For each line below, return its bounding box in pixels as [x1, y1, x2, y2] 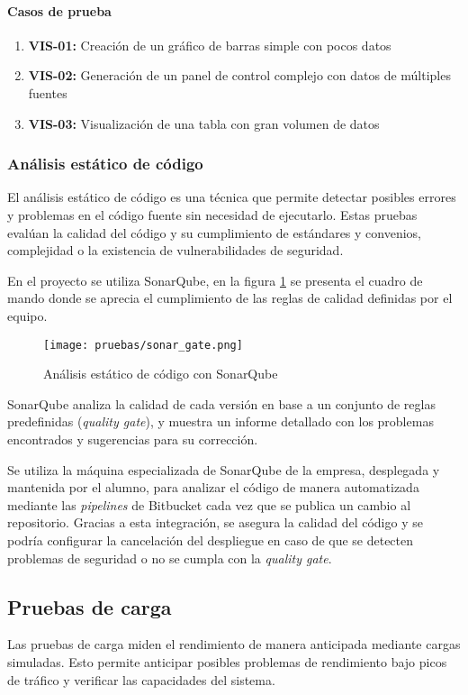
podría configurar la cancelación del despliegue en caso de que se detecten [7, 530, 414, 549]
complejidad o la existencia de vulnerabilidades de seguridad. [7, 241, 344, 260]
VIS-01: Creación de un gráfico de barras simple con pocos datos [28, 35, 391, 54]
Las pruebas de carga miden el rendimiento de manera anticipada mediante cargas [7, 635, 461, 654]
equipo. [7, 306, 48, 325]
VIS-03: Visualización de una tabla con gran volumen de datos [28, 114, 380, 133]
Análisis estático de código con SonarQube [43, 364, 278, 383]
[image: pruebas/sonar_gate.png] [43, 338, 243, 352]
